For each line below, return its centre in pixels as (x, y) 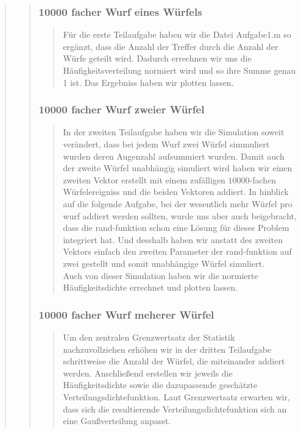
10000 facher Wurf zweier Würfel (122, 109)
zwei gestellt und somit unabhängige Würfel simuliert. (164, 263)
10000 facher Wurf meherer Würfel (126, 314)
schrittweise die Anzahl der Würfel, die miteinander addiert (174, 361)
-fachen (263, 179)
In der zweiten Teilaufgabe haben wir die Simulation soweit (174, 132)
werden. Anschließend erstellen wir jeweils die (148, 373)
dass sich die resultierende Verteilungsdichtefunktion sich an (175, 409)
